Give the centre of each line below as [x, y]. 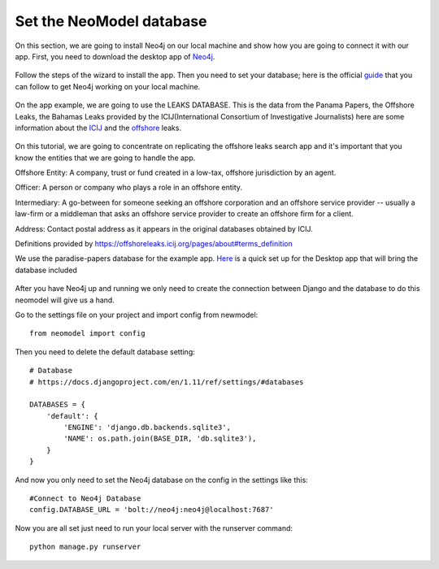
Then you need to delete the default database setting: [105, 352]
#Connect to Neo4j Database [85, 499]
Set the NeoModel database [111, 21]
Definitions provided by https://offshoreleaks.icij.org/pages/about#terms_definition [154, 244]
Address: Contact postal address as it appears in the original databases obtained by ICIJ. [164, 228]
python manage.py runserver [85, 547]
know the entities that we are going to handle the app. [105, 158]
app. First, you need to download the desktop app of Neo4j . [115, 56]
